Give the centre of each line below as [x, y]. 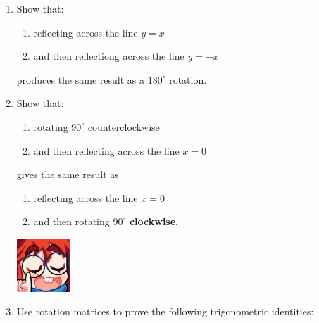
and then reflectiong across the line [109, 56]
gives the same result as [68, 174]
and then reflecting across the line [106, 150]
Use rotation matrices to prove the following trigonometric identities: [165, 311]
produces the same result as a [80, 79]
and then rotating [71, 221]
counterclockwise [124, 126]
